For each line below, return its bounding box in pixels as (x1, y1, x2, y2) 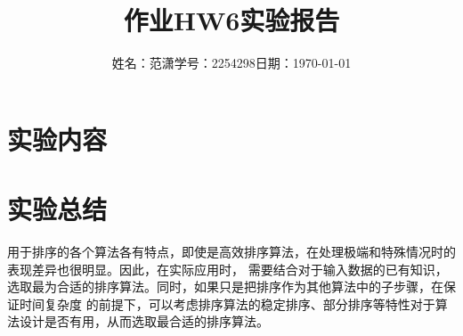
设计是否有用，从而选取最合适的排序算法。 (19, 312, 269, 331)
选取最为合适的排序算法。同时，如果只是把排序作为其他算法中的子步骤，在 (7, 277, 443, 296)
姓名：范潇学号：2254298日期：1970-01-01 (111, 53, 352, 72)
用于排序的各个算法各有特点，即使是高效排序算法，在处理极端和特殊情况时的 (7, 242, 456, 261)
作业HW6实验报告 (123, 2, 340, 38)
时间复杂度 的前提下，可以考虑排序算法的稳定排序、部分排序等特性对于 (19, 294, 435, 313)
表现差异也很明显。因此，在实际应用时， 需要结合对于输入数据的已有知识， (7, 259, 448, 278)
